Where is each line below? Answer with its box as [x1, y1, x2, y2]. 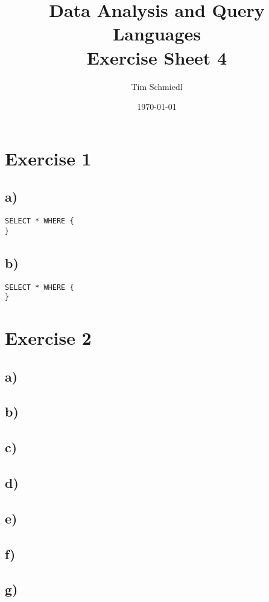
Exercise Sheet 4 [86, 45, 227, 69]
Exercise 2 [5, 325, 92, 350]
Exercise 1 [5, 146, 92, 170]
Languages [112, 21, 201, 46]
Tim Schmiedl [131, 80, 183, 92]
